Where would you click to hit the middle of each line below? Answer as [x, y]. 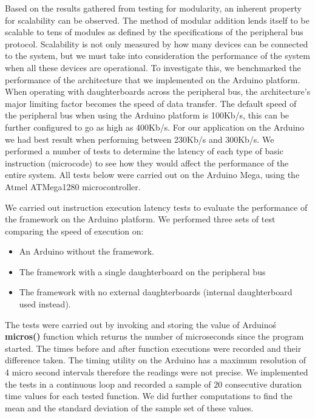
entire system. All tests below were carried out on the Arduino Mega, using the [152, 175]
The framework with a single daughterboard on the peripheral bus [142, 271]
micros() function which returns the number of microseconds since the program [154, 336]
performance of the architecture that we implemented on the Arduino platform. [153, 79]
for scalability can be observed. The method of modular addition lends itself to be [157, 20]
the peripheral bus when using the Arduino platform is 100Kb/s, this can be [147, 115]
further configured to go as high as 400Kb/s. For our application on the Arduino [155, 127]
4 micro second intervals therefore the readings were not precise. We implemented [157, 372]
